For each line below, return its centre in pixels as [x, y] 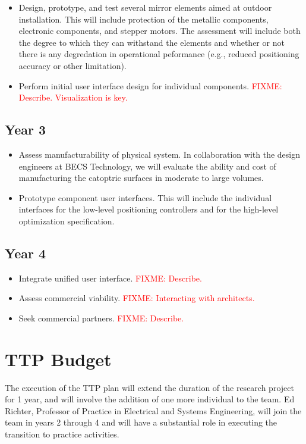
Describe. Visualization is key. [73, 97]
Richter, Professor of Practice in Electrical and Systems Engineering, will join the [153, 410]
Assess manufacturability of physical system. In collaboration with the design [159, 154]
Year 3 [26, 129]
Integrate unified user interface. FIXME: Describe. [110, 278]
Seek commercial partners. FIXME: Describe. [101, 318]
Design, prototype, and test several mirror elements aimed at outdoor [145, 7]
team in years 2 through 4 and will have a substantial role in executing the [141, 422]
